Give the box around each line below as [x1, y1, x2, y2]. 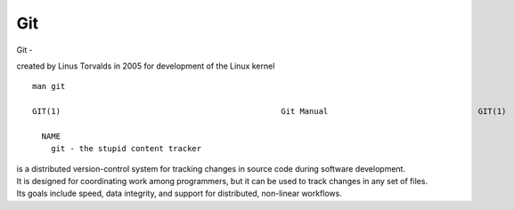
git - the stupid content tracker [50, 143, 202, 154]
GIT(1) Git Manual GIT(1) [32, 107, 507, 117]
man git [32, 81, 66, 92]
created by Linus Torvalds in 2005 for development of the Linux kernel [16, 61, 275, 71]
